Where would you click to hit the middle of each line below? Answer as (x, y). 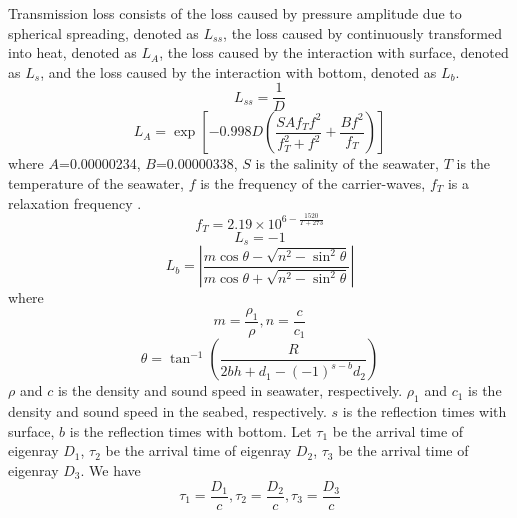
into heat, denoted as (72, 52)
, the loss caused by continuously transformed (363, 32)
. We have (110, 469)
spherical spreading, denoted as (103, 32)
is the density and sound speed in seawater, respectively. (230, 390)
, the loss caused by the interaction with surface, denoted (334, 52)
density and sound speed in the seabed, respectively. (167, 411)
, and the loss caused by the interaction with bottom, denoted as (238, 71)
